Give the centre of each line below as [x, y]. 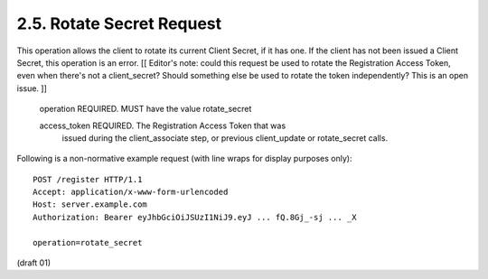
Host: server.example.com [90, 205]
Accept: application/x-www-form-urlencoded [131, 192]
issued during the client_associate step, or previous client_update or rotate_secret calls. [225, 138]
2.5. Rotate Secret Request [119, 23]
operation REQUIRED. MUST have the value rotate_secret [145, 109]
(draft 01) [34, 263]
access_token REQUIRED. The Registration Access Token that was [163, 126]
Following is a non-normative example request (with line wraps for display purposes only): [184, 159]
